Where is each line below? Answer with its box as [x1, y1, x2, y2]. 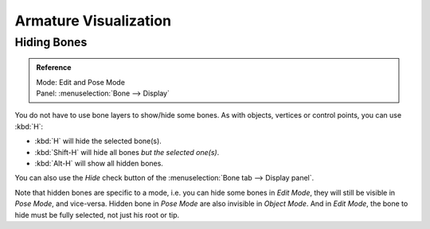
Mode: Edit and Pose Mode [36, 77, 125, 87]
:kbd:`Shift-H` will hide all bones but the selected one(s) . [34, 147, 220, 157]
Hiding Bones [14, 35, 88, 49]
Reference [36, 63, 72, 72]
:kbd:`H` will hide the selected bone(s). [34, 136, 162, 146]
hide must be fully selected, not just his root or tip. [14, 210, 180, 219]
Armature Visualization [14, 12, 171, 29]
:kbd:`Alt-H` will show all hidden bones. [34, 158, 163, 168]
